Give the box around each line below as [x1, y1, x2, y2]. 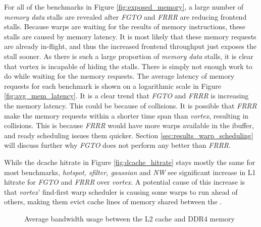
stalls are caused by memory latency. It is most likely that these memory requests [4, 31, 256, 41]
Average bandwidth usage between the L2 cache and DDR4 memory [24, 213, 235, 223]
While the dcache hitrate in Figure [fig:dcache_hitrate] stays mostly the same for [4, 156, 255, 167]
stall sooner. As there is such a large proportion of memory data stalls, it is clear [4, 50, 253, 61]
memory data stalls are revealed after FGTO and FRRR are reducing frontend [4, 11, 247, 22]
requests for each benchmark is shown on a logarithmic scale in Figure [4, 80, 222, 91]
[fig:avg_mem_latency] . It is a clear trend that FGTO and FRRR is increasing [4, 90, 249, 101]
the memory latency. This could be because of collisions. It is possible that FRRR [4, 100, 257, 110]
